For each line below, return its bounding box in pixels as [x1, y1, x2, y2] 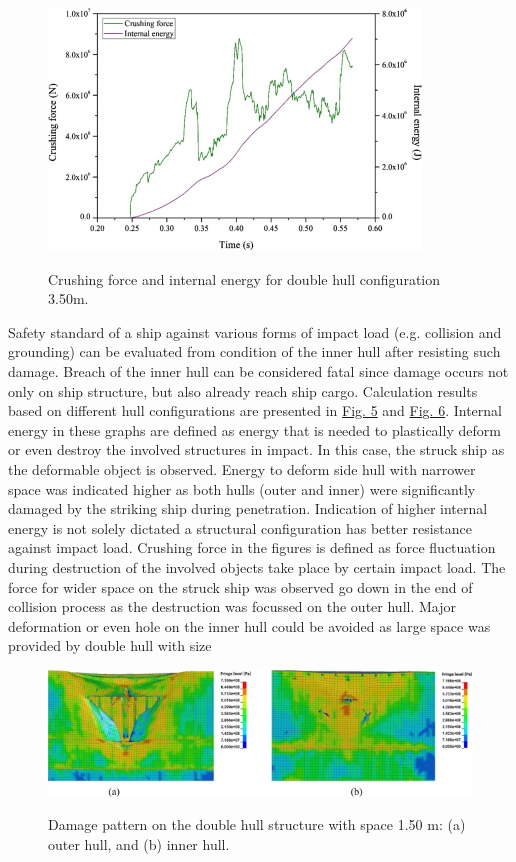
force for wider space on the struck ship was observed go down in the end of [8, 576, 473, 597]
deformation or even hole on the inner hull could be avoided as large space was [8, 615, 491, 636]
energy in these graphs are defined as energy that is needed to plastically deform [8, 419, 501, 440]
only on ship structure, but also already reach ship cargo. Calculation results [8, 380, 478, 401]
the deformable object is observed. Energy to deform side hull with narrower [8, 458, 476, 479]
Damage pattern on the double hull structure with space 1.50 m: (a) [48, 814, 466, 835]
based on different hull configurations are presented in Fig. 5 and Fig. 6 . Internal [8, 400, 502, 421]
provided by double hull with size [8, 635, 212, 656]
